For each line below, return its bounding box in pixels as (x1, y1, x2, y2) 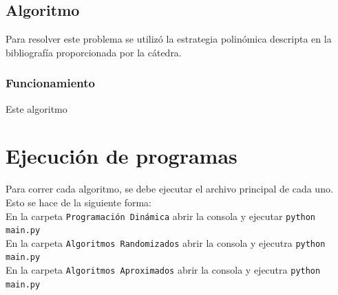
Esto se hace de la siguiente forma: (6, 195, 151, 209)
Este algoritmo (6, 101, 67, 116)
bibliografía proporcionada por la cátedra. (6, 45, 182, 59)
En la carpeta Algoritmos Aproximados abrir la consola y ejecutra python (6, 263, 321, 277)
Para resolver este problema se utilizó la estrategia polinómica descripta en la (6, 32, 332, 46)
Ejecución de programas (6, 142, 237, 170)
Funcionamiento (6, 74, 95, 91)
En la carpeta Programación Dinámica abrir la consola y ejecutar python (6, 208, 316, 223)
